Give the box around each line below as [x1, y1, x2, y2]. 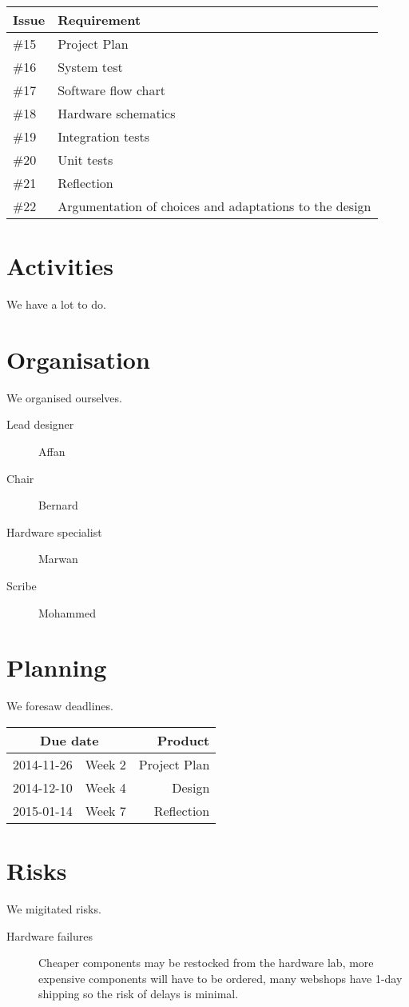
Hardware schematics [58, 104, 176, 122]
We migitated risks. [6, 901, 101, 917]
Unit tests [58, 150, 113, 169]
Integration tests [58, 127, 150, 146]
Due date [40, 730, 99, 749]
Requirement [58, 10, 141, 29]
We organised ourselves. [6, 389, 122, 406]
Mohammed [38, 604, 96, 621]
